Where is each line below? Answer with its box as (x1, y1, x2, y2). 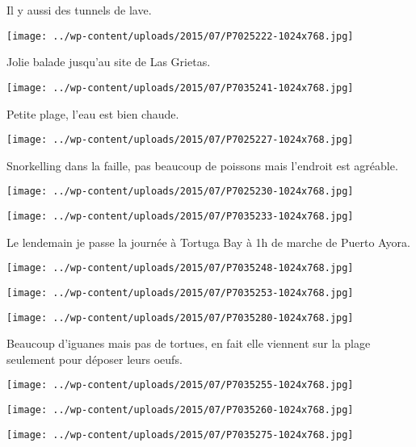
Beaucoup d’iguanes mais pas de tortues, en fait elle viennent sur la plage (6, 335, 371, 352)
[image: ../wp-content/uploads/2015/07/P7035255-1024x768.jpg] (6, 379, 354, 391)
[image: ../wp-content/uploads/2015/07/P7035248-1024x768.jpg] (6, 262, 354, 274)
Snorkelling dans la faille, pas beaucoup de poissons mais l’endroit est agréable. (6, 157, 398, 173)
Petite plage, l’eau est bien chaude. (6, 105, 179, 122)
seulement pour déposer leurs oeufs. (6, 350, 183, 367)
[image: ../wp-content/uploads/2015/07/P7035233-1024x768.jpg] (6, 211, 354, 222)
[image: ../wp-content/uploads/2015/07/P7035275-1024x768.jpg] (6, 428, 354, 441)
